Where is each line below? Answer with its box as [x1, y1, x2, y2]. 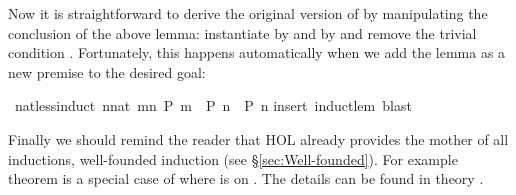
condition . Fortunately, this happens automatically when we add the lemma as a [8, 42, 506, 63]
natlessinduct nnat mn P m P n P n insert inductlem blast [14, 95, 412, 116]
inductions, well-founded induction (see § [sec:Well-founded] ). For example [8, 148, 458, 169]
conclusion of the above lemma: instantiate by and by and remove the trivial [8, 22, 477, 43]
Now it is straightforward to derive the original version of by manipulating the [8, 3, 488, 23]
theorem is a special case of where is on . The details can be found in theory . [8, 168, 484, 189]
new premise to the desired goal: [8, 61, 206, 82]
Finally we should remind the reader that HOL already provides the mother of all [8, 128, 509, 149]
